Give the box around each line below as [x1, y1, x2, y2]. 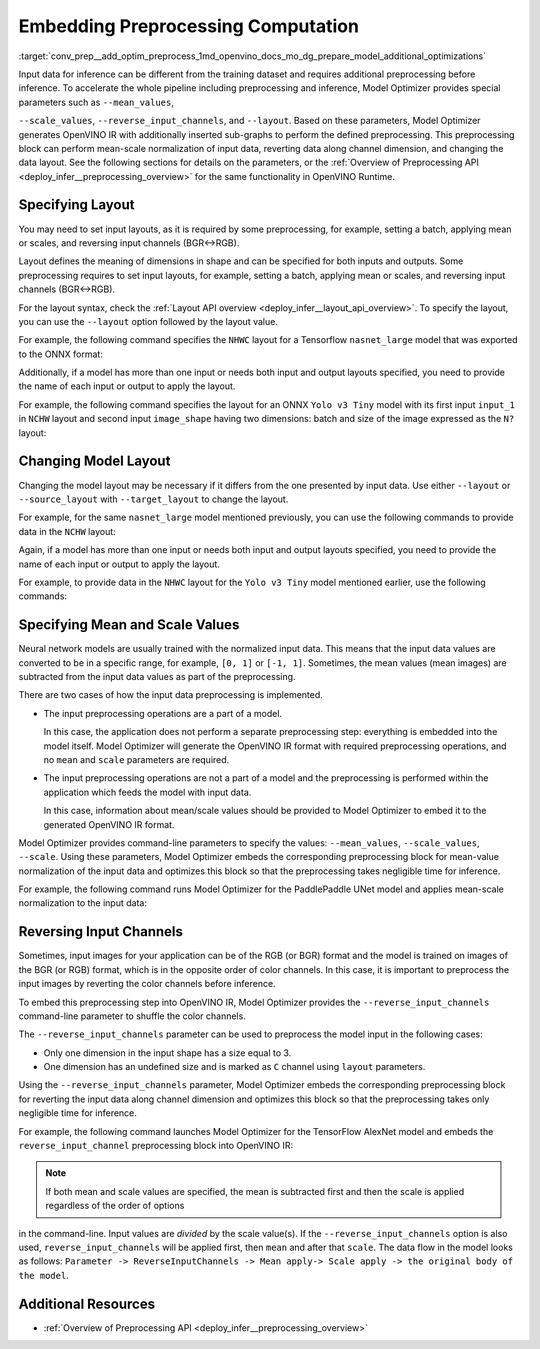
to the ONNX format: [18, 348, 104, 360]
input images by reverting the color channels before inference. [18, 978, 276, 990]
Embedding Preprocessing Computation [18, 15, 360, 37]
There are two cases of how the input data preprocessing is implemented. [18, 689, 324, 701]
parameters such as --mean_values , [18, 96, 175, 108]
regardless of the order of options [45, 1200, 185, 1212]
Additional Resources [18, 1295, 155, 1312]
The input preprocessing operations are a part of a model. [43, 707, 283, 719]
